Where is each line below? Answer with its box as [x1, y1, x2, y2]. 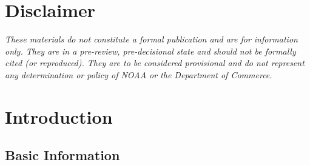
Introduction [5, 104, 113, 129]
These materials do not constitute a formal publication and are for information [5, 33, 298, 45]
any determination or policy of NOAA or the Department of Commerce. [5, 68, 272, 81]
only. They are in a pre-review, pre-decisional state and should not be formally [5, 44, 296, 57]
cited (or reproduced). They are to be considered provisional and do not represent [5, 56, 305, 69]
